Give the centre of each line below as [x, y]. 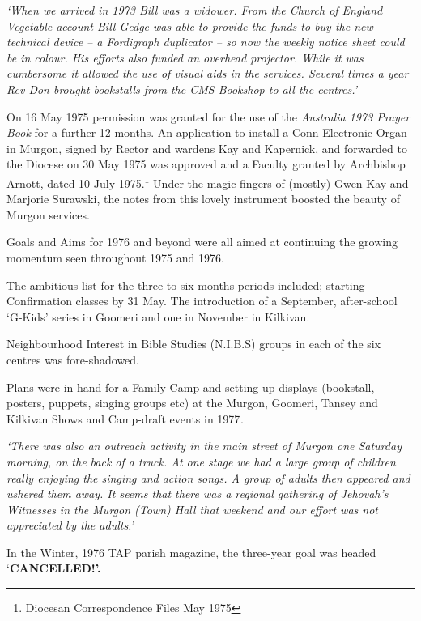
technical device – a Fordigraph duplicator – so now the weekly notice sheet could [206, 42]
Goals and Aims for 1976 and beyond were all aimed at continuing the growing [202, 242]
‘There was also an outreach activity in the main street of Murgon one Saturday [204, 446]
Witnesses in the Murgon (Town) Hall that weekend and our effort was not [192, 509]
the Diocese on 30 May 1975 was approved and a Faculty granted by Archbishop [206, 164]
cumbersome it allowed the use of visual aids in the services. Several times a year [208, 73]
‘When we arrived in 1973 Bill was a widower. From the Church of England [195, 10]
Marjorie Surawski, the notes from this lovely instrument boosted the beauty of [203, 199]
